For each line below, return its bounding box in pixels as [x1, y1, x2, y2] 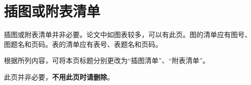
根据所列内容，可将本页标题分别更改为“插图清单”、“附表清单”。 [4, 55, 210, 65]
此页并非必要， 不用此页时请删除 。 [4, 71, 114, 82]
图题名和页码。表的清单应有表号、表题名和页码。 [4, 39, 162, 49]
